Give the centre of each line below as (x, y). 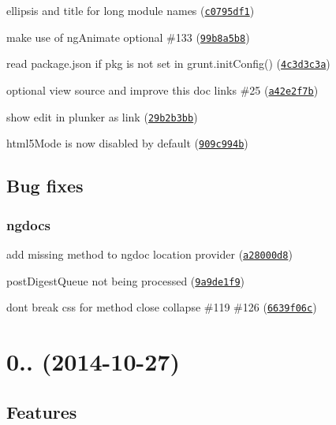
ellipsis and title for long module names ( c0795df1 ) (131, 10)
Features (42, 411)
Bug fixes (45, 186)
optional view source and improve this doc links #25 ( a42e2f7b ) (162, 89)
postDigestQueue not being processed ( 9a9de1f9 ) (126, 280)
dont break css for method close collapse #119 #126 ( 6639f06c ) (162, 307)
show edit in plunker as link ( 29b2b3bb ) (102, 116)
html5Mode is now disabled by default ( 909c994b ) (127, 143)
